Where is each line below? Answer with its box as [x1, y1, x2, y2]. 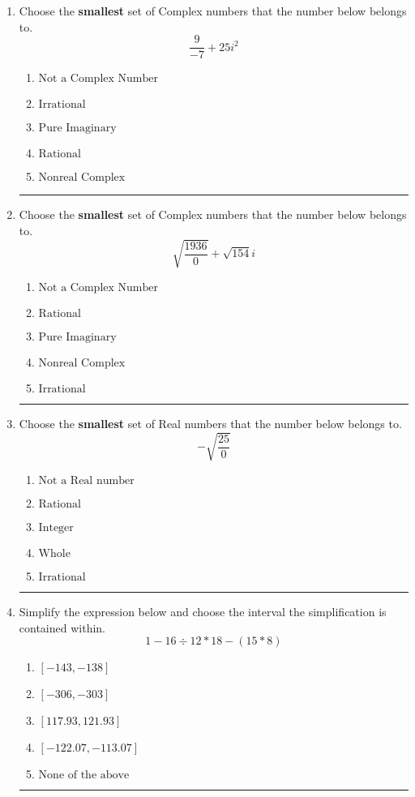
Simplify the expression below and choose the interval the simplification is [19, 603, 387, 620]
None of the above [38, 769, 130, 782]
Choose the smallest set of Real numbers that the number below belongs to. [19, 414, 402, 431]
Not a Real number [38, 475, 135, 487]
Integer [38, 522, 74, 534]
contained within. [19, 619, 105, 636]
